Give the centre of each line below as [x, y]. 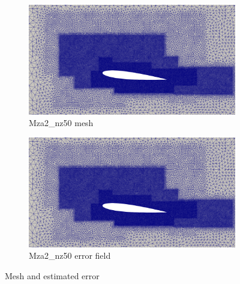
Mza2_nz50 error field [70, 255]
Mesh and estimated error [52, 275]
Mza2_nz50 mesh [61, 123]
